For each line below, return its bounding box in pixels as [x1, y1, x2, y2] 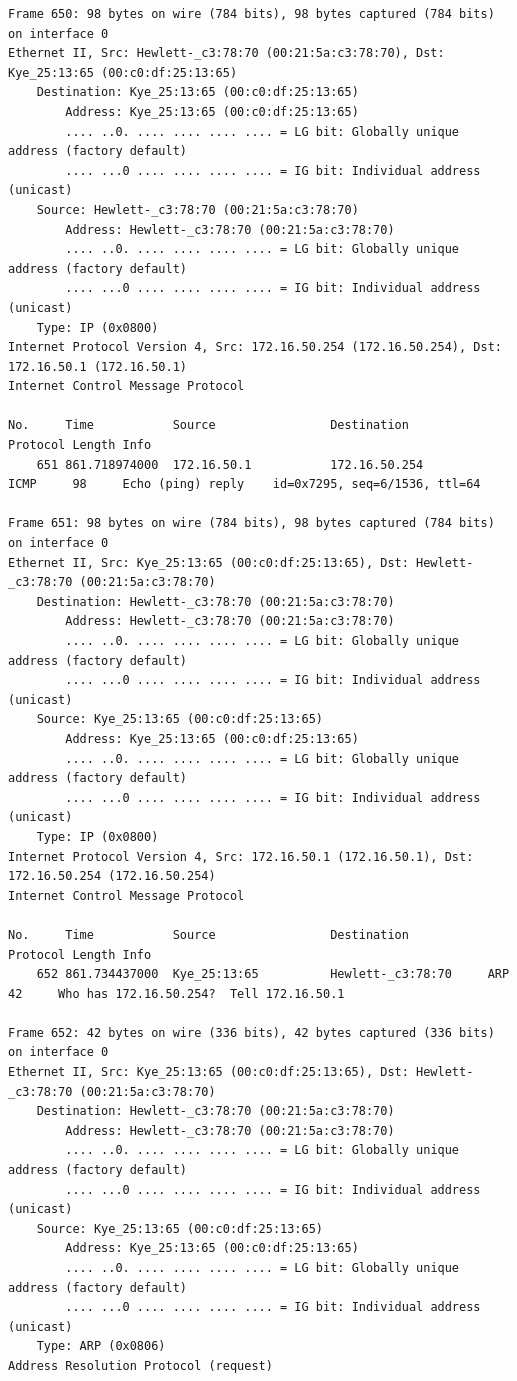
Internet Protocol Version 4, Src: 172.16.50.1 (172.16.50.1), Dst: [8, 849, 474, 864]
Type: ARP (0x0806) [36, 1339, 166, 1354]
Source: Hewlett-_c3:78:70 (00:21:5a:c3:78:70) [36, 202, 359, 217]
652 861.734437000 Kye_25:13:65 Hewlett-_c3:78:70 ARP [36, 967, 510, 982]
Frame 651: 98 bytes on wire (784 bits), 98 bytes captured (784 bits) [8, 516, 495, 531]
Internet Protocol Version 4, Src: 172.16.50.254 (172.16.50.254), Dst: [8, 340, 502, 355]
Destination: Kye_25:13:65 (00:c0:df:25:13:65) [36, 85, 359, 100]
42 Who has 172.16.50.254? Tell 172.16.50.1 [8, 986, 345, 1001]
